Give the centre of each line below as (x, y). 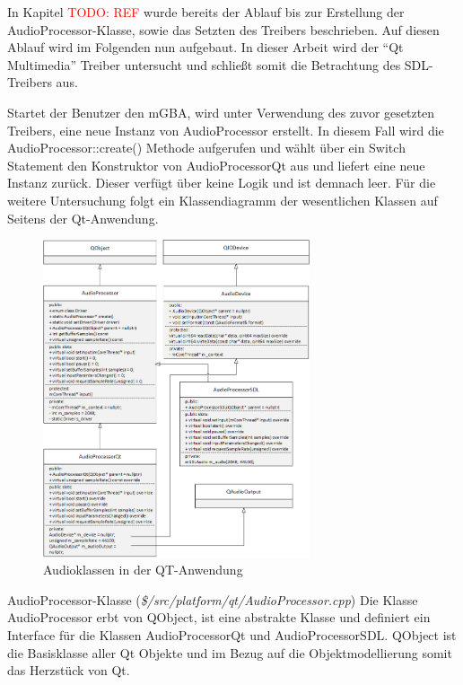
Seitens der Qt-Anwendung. (83, 218)
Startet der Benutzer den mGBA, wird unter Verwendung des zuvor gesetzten (221, 112)
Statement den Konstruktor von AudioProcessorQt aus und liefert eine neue (216, 165)
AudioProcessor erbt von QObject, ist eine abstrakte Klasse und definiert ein (219, 617)
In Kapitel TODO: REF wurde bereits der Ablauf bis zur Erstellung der (206, 12)
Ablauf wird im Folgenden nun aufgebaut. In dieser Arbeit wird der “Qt (205, 47)
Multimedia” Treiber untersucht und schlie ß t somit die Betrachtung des (204, 64)
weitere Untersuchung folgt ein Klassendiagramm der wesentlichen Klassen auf (223, 200)
